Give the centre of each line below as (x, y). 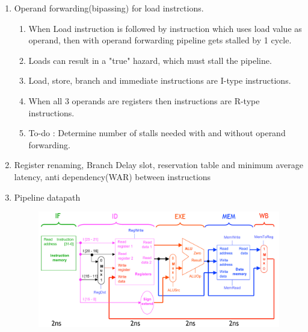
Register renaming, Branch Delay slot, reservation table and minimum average (159, 165)
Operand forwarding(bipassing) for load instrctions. (109, 8)
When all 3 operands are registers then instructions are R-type (144, 100)
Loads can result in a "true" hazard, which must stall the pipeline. (150, 60)
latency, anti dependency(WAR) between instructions (112, 176)
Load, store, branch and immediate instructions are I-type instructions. (160, 80)
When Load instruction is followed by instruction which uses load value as (165, 28)
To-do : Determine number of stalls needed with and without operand (157, 133)
